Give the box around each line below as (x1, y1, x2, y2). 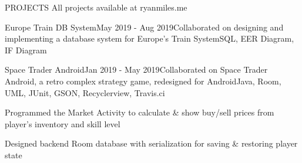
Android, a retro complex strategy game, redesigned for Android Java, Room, (5, 74, 281, 87)
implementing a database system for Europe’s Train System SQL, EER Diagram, (5, 32, 294, 45)
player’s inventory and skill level (5, 117, 120, 130)
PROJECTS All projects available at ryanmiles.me (5, 1, 187, 13)
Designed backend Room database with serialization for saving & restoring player (5, 137, 298, 150)
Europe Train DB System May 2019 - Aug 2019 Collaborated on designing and (5, 21, 284, 33)
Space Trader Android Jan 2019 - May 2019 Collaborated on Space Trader (5, 63, 268, 76)
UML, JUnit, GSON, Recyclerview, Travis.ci (5, 86, 165, 99)
